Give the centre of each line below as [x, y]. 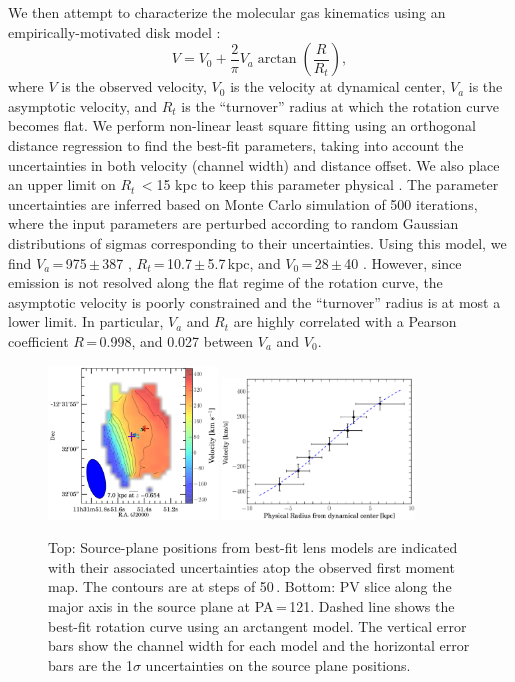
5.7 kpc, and [244, 262]
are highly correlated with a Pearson [345, 321]
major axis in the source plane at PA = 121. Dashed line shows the [251, 606]
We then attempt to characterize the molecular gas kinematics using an [227, 12]
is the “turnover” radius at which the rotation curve [340, 105]
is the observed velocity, [134, 86]
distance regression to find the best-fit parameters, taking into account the [236, 144]
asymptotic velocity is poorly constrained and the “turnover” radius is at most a [254, 301]
